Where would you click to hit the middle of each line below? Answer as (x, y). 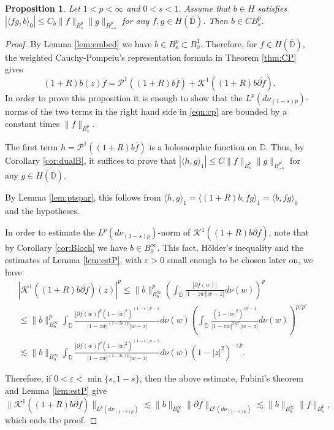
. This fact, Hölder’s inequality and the (230, 248)
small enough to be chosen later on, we (240, 259)
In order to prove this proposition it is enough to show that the (124, 97)
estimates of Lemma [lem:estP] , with (74, 259)
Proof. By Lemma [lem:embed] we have (78, 43)
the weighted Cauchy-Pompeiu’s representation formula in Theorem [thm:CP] (151, 57)
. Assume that (204, 8)
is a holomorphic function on (203, 146)
